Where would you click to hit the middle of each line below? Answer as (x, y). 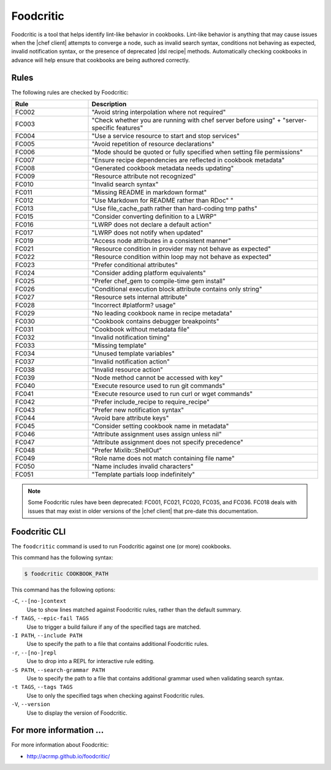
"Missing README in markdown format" (149, 192)
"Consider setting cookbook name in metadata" (160, 426)
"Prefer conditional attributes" (135, 265)
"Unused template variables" (133, 354)
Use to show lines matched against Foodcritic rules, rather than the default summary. (134, 609)
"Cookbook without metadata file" (141, 330)
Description (109, 104)
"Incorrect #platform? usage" (134, 305)
